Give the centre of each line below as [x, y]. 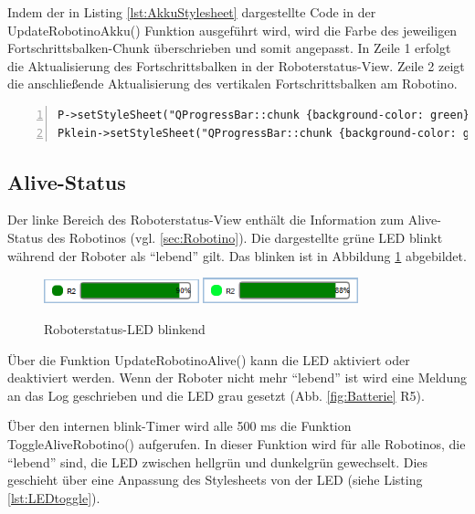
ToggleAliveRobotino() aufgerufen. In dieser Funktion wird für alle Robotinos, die [237, 443]
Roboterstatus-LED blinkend [125, 329]
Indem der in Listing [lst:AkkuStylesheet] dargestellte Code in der [192, 12]
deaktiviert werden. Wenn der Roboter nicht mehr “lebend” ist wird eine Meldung [237, 378]
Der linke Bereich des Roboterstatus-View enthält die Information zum [206, 220]
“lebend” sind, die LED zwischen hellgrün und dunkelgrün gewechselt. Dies [218, 462]
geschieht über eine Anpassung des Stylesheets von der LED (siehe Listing [215, 480]
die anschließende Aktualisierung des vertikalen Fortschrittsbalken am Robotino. [232, 84]
